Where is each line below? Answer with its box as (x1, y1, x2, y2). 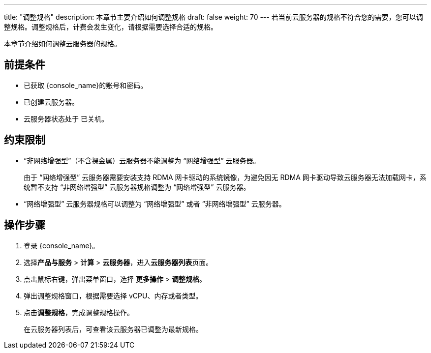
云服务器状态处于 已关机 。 (24, 114, 108, 123)
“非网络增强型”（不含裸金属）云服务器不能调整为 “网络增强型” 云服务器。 (24, 156, 260, 165)
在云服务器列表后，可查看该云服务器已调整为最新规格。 (24, 324, 203, 333)
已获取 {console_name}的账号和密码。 (24, 81, 148, 89)
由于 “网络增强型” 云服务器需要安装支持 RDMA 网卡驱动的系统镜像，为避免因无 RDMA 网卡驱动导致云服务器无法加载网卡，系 (24, 173, 427, 181)
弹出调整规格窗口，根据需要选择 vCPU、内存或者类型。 (24, 291, 203, 300)
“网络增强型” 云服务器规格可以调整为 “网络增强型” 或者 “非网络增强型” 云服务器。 (24, 199, 286, 208)
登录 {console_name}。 (24, 241, 99, 250)
